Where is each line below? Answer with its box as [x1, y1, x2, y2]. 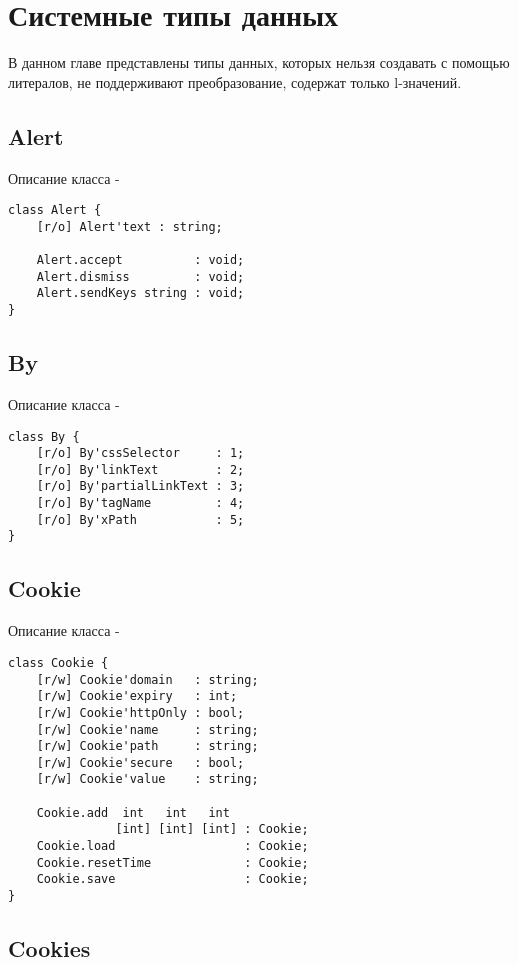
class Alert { [8, 203, 102, 218]
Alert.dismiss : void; [36, 269, 245, 284]
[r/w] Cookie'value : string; [36, 772, 259, 787]
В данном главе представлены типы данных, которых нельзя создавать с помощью [8, 52, 510, 73]
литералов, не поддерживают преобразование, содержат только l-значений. [8, 71, 462, 92]
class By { [8, 429, 80, 444]
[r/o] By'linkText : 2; [36, 462, 245, 477]
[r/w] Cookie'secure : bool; [36, 755, 245, 770]
